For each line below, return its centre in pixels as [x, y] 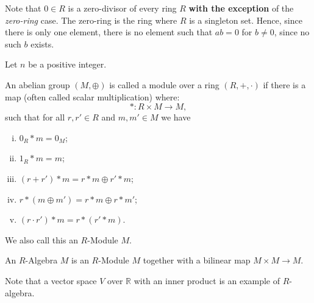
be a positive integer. [67, 64]
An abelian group [37, 84]
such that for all [35, 117]
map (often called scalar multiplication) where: [92, 96]
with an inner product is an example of [207, 280]
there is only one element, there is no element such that [109, 32]
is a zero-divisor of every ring [122, 8]
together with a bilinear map [197, 260]
